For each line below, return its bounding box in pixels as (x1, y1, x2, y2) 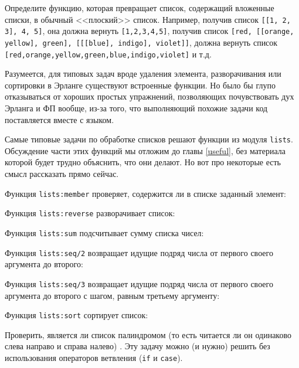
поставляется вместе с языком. (5, 113, 114, 125)
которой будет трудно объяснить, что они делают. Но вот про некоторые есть (5, 156, 281, 168)
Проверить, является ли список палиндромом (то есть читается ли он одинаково (5, 328, 291, 340)
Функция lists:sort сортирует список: (5, 309, 148, 321)
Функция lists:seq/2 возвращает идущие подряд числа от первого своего (5, 246, 273, 258)
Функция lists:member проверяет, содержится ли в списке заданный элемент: (5, 187, 286, 199)
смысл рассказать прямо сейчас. (5, 168, 119, 180)
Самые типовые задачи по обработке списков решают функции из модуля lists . (5, 133, 293, 145)
